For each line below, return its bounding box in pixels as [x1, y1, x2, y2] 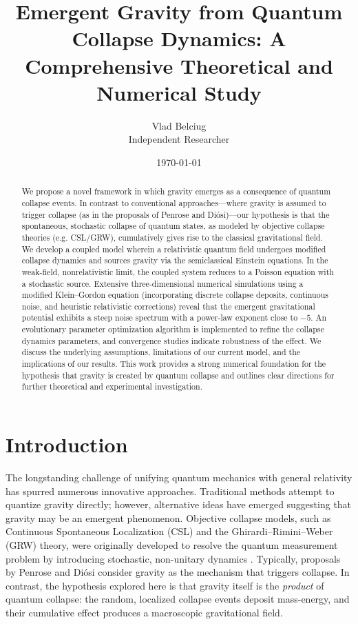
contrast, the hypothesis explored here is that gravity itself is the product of [6, 578, 324, 592]
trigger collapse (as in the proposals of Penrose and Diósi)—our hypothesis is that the [21, 208, 330, 220]
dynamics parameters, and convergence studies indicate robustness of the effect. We [21, 334, 322, 346]
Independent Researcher [128, 132, 230, 146]
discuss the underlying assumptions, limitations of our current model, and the [21, 346, 301, 358]
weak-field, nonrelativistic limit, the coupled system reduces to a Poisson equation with [21, 265, 334, 277]
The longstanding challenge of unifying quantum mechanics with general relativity [6, 470, 352, 485]
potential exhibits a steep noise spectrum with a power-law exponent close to [21, 312, 298, 323]
